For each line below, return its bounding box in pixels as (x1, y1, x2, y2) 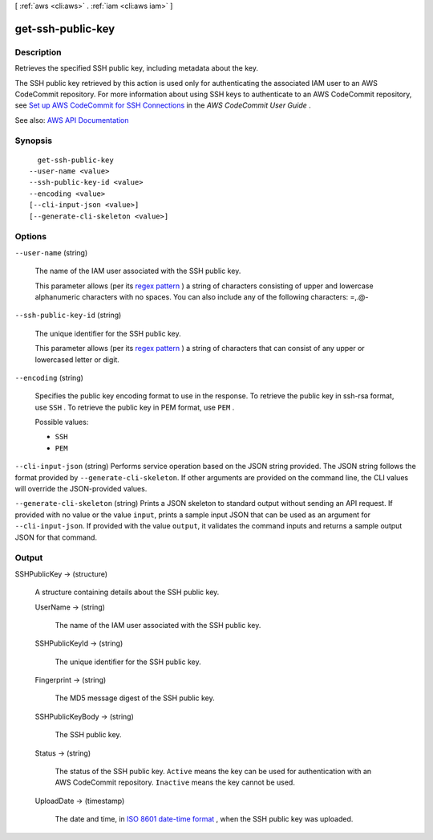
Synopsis (14, 135, 52, 146)
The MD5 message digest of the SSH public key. (55, 693, 216, 703)
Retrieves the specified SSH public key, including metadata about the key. (14, 63, 258, 73)
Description (14, 47, 62, 58)
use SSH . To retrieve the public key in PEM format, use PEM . (34, 402, 235, 412)
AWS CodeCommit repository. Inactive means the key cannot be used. (55, 777, 296, 787)
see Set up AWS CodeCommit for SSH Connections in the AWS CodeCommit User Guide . (14, 100, 312, 110)
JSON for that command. (14, 532, 98, 542)
